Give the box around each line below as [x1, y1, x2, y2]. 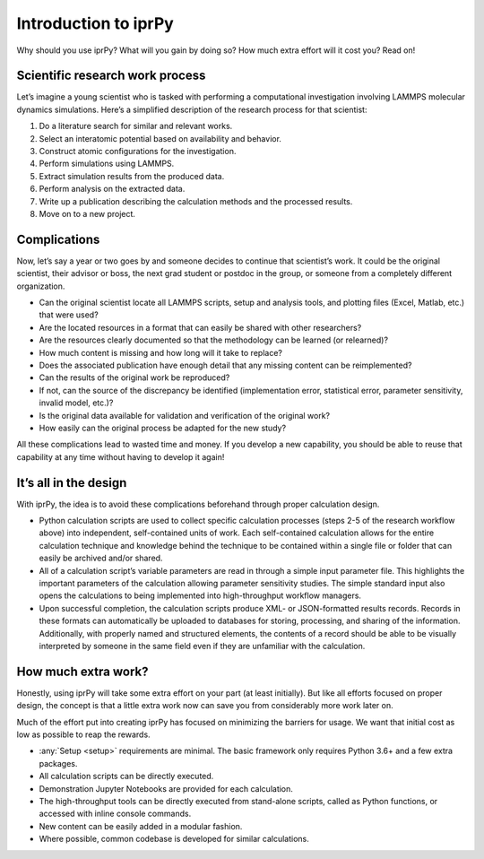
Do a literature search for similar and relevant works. [39, 121, 233, 132]
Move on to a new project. [39, 208, 136, 219]
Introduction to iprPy [16, 13, 174, 33]
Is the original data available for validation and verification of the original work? [39, 410, 331, 421]
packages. [39, 758, 78, 768]
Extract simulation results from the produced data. [39, 170, 225, 181]
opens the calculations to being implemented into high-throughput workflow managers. [39, 590, 362, 601]
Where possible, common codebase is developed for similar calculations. [39, 834, 309, 845]
